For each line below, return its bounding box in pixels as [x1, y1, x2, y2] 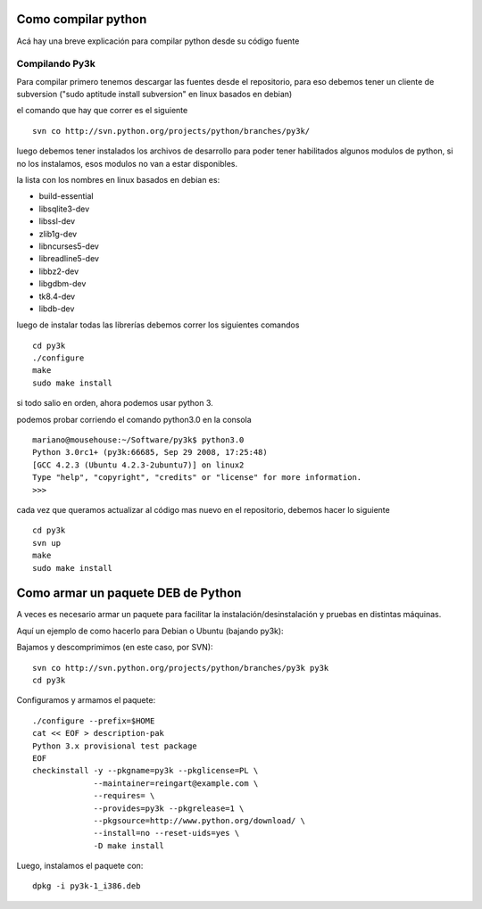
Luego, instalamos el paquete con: [16, 861, 144, 872]
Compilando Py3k [16, 58, 96, 70]
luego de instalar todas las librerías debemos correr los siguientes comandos [16, 319, 300, 330]
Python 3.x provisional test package [32, 740, 198, 751]
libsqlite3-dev [38, 203, 90, 214]
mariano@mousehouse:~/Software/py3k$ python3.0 [32, 435, 245, 445]
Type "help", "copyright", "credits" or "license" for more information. [32, 473, 362, 483]
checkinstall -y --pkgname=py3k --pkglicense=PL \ [32, 765, 259, 776]
